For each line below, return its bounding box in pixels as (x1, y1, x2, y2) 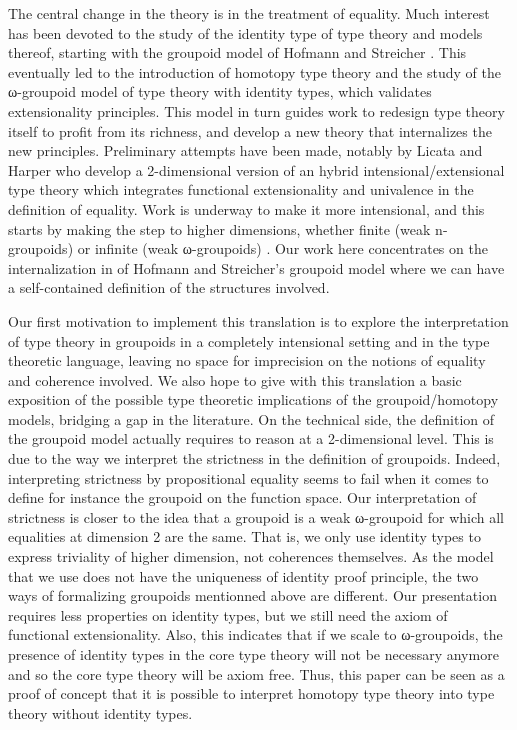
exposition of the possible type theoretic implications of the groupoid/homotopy (8, 389, 499, 410)
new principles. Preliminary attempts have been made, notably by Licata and (8, 140, 483, 161)
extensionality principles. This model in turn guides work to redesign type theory (8, 100, 505, 121)
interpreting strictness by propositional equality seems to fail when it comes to (8, 467, 489, 488)
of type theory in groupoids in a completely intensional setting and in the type (8, 330, 490, 351)
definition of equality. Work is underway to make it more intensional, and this (8, 198, 485, 219)
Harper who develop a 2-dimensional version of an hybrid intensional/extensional (8, 159, 505, 180)
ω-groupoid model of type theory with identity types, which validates (8, 81, 432, 102)
